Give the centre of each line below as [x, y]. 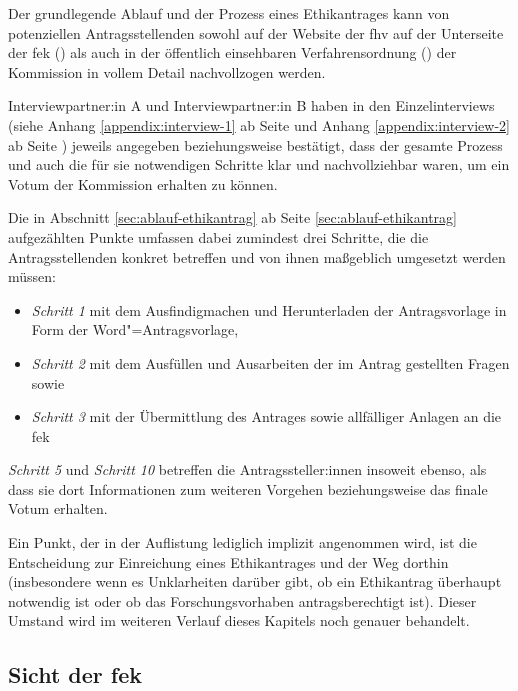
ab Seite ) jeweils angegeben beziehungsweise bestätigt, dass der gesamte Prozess [255, 144]
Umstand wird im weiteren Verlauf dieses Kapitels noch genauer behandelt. [239, 620]
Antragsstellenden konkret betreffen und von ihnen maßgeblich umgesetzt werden [257, 256]
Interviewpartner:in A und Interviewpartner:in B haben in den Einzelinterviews [251, 105]
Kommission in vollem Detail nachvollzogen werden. [167, 71]
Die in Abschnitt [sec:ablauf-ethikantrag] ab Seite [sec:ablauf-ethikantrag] [232, 217]
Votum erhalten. [58, 508]
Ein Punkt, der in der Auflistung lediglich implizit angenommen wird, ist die [242, 542]
